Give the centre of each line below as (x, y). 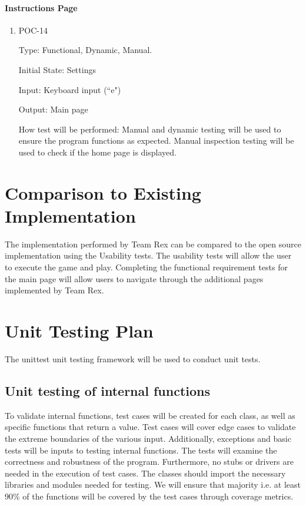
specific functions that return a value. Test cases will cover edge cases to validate (150, 427)
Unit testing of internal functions (108, 390)
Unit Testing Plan (79, 331)
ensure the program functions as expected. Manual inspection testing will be (156, 140)
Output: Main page (53, 109)
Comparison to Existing (103, 192)
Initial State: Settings (57, 69)
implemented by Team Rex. (54, 290)
